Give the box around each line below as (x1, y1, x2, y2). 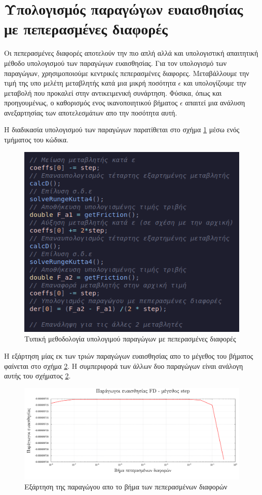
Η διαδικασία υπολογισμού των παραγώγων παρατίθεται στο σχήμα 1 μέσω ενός (4, 124, 240, 135)
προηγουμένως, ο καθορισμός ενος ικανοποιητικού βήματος (4, 97, 178, 108)
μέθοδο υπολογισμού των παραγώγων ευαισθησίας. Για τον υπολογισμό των (4, 57, 227, 68)
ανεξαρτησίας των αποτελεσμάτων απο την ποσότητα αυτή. (4, 107, 177, 118)
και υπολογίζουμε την (183, 78, 246, 88)
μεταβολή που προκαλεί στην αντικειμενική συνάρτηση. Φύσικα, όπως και (4, 87, 222, 98)
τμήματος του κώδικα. (4, 134, 69, 145)
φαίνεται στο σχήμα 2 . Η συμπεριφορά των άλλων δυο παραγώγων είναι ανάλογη (4, 360, 243, 371)
